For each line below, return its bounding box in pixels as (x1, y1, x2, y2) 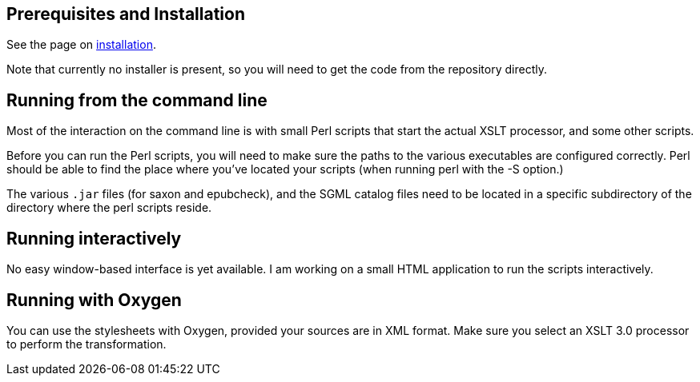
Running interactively (6, 228, 182, 249)
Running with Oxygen (6, 289, 182, 310)
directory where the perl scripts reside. (6, 201, 212, 215)
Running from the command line (6, 90, 268, 110)
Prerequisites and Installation (6, 4, 245, 24)
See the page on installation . (6, 38, 156, 52)
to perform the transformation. (6, 336, 167, 351)
